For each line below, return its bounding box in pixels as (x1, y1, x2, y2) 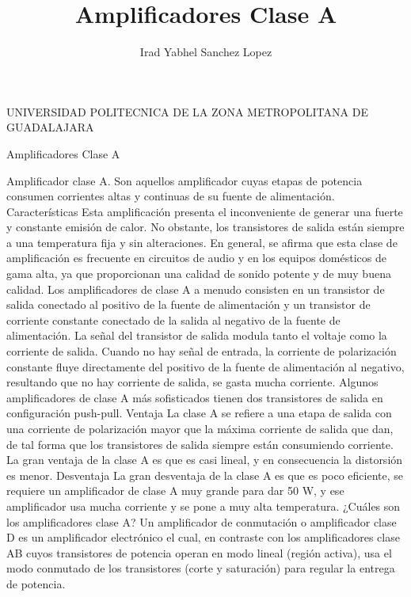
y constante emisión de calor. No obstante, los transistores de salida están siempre (6, 219, 405, 235)
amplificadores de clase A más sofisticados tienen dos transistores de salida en (6, 389, 383, 405)
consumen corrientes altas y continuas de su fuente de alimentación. (6, 188, 335, 204)
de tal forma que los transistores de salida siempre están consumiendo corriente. (6, 435, 394, 452)
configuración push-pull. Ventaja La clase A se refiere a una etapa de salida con (6, 405, 392, 421)
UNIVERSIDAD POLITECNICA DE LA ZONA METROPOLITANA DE (6, 103, 368, 120)
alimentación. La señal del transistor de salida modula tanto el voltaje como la (6, 327, 387, 344)
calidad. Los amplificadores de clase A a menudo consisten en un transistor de (6, 280, 385, 297)
